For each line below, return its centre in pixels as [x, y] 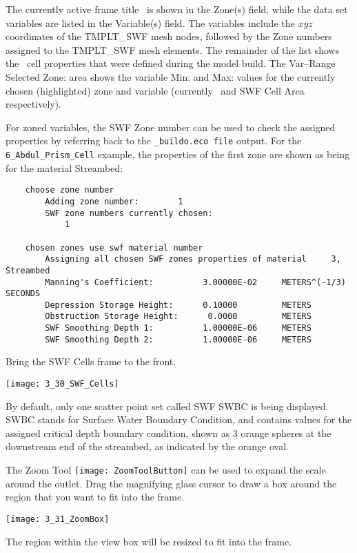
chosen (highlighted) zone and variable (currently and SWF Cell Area [155, 90]
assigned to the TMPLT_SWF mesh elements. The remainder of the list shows [173, 49]
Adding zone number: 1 [114, 201]
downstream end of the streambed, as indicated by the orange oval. [147, 446]
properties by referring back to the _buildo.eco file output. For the [154, 140]
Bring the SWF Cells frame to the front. [91, 361]
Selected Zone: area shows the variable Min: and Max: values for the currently [171, 76]
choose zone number [70, 190]
